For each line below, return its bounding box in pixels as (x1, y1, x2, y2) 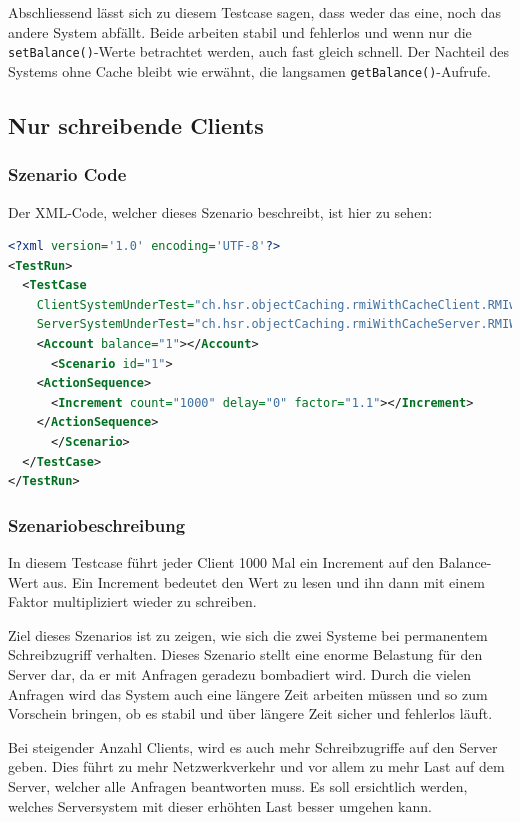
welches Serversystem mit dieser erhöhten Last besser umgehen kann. (8, 795, 432, 816)
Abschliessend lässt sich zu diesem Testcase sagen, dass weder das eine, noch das (8, 2, 501, 22)
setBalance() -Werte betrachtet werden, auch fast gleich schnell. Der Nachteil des (8, 41, 509, 62)
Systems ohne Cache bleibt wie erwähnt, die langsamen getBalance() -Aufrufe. (8, 60, 491, 81)
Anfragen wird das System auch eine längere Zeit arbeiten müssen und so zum (8, 683, 488, 704)
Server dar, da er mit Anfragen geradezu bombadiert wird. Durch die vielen (8, 664, 471, 684)
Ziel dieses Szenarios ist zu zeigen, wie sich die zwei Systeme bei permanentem (8, 624, 488, 645)
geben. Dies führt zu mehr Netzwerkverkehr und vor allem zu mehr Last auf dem (8, 756, 505, 777)
